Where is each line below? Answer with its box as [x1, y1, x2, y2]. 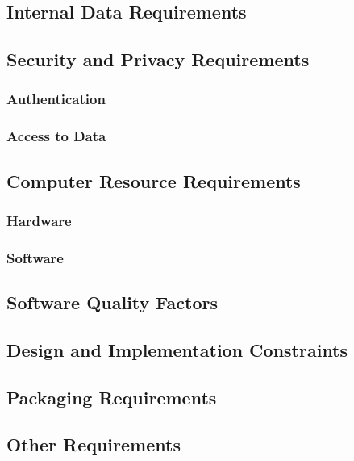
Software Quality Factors [6, 290, 218, 315]
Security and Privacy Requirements [6, 47, 310, 72]
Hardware [6, 210, 72, 230]
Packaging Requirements [6, 384, 217, 409]
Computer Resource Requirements [6, 168, 301, 193]
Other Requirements [6, 432, 181, 457]
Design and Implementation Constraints [6, 337, 348, 362]
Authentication [6, 89, 106, 109]
